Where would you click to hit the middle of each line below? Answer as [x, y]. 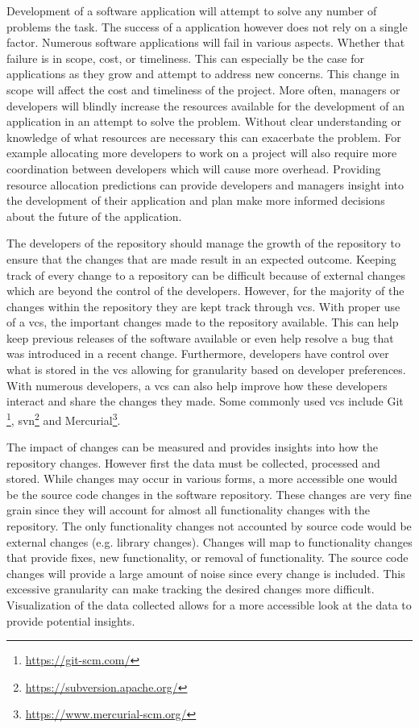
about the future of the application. [94, 216]
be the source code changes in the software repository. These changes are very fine [209, 494]
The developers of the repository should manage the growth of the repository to [203, 243]
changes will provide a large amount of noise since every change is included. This [206, 573]
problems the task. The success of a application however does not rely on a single [207, 26]
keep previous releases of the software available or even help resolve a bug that [200, 337]
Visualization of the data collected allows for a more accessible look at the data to [209, 605]
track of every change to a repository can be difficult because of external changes [206, 275]
